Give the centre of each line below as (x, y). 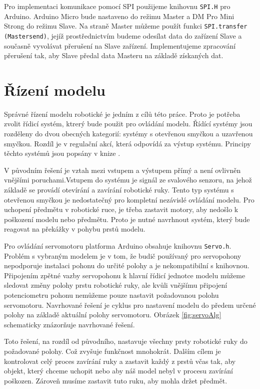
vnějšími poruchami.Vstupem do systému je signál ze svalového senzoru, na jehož (128, 180)
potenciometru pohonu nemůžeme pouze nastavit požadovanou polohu (111, 295)
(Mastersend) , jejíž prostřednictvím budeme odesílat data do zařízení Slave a (123, 35)
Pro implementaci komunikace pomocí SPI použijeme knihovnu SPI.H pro (117, 6)
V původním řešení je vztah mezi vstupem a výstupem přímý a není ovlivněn (122, 170)
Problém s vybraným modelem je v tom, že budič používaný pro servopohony (123, 255)
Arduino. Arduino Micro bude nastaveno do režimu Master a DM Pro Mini (119, 16)
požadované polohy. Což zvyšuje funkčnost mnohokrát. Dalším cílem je (112, 351)
